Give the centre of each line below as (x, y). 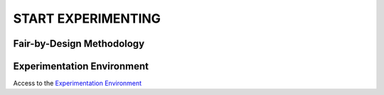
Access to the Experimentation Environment (78, 83)
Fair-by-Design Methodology (79, 44)
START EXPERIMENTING (87, 18)
